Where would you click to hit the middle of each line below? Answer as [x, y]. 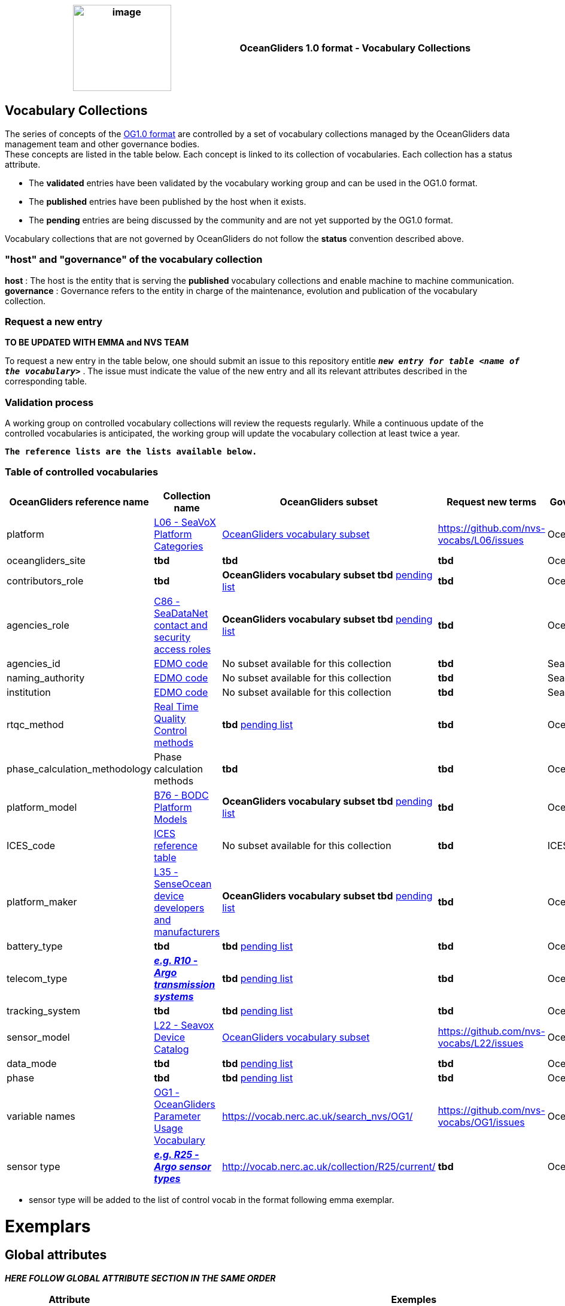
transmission [185, 984]
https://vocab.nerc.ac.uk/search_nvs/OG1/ [318, 1116]
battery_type [35, 946]
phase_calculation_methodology [79, 769]
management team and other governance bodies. [102, 144]
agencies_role [38, 625]
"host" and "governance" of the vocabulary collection [134, 260]
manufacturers [187, 931]
